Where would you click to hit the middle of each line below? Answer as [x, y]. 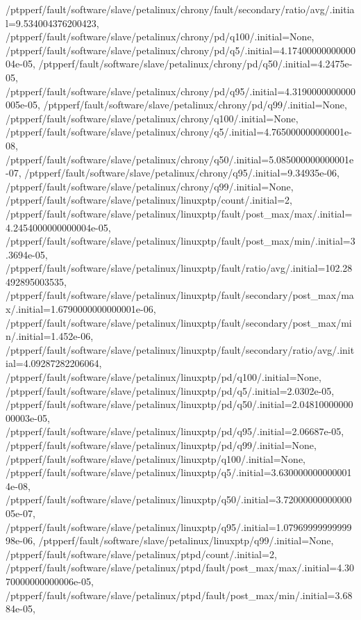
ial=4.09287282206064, [54, 363]
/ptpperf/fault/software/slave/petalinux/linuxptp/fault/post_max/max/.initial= [179, 213]
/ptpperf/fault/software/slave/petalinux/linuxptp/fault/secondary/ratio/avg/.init [180, 349]
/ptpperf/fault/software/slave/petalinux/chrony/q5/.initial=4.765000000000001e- [179, 132]
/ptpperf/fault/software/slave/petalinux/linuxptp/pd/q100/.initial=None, [163, 377]
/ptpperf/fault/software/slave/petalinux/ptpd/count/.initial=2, [141, 554]
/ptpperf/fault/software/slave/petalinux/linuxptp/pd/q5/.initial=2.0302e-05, [170, 390]
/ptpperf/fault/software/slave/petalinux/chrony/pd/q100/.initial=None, [160, 36]
